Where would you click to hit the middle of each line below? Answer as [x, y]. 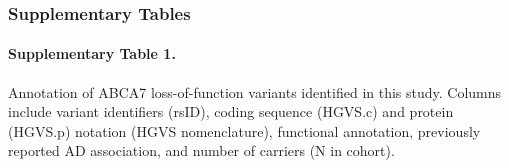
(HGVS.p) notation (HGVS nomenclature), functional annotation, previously [244, 130]
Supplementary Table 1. [92, 53]
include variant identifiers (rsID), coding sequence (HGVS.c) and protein [231, 111]
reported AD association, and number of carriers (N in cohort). [201, 150]
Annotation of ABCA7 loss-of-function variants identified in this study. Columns [255, 91]
